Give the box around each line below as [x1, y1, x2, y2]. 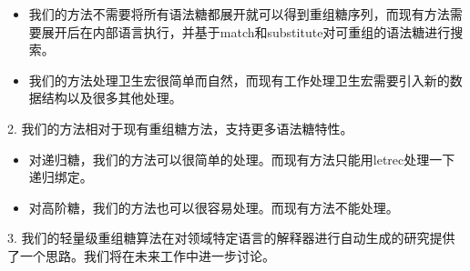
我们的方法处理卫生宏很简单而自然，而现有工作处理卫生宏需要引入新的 [28, 70, 450, 89]
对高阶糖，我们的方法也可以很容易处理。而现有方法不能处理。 [28, 197, 399, 216]
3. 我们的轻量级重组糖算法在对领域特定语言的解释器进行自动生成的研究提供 [7, 228, 455, 247]
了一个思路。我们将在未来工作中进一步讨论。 [7, 246, 275, 265]
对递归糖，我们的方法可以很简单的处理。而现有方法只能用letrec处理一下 [28, 149, 455, 168]
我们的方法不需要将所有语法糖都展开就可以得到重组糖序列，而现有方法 [28, 5, 450, 23]
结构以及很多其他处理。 [41, 88, 182, 107]
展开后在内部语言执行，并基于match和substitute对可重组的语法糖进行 [41, 22, 451, 41]
